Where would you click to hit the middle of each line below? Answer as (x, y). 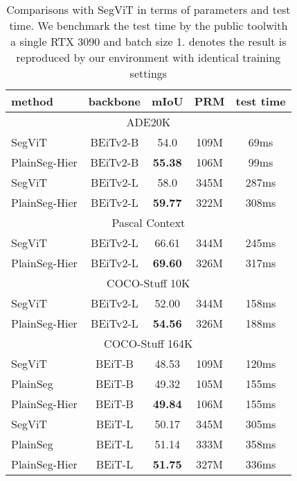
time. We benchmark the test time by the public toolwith (148, 25)
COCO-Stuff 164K (148, 343)
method (33, 101)
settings (148, 73)
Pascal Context (148, 222)
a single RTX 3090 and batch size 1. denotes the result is (148, 41)
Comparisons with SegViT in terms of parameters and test (148, 9)
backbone (114, 101)
